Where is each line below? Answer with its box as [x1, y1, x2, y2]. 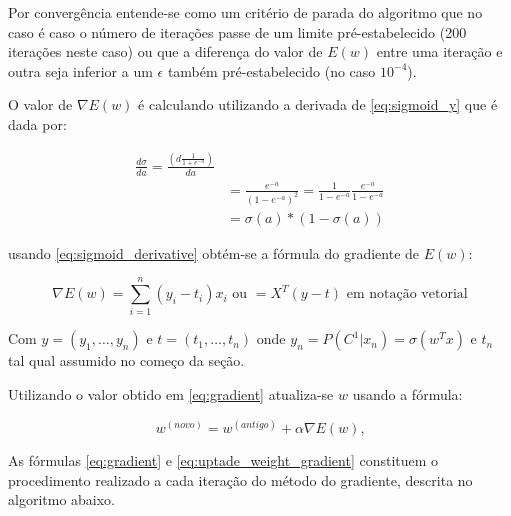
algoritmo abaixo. [8, 489, 116, 510]
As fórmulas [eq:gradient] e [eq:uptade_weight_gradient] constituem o [8, 450, 439, 471]
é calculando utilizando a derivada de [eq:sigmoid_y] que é [138, 94, 498, 115]
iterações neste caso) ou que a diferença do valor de [8, 41, 323, 62]
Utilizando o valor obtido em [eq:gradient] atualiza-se [8, 384, 334, 405]
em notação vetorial [346, 287, 468, 302]
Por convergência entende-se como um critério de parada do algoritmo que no [8, 2, 483, 22]
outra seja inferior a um [8, 60, 153, 81]
